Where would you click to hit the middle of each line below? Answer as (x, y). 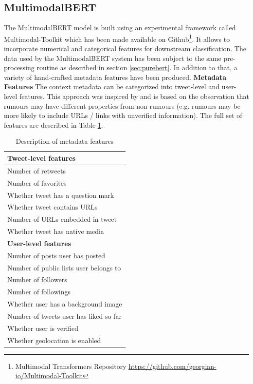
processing (19, 67)
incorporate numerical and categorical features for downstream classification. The (125, 48)
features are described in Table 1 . (54, 125)
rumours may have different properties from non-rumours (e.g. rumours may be (122, 106)
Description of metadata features (65, 141)
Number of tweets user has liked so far (64, 316)
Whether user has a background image (65, 304)
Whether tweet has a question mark (61, 195)
